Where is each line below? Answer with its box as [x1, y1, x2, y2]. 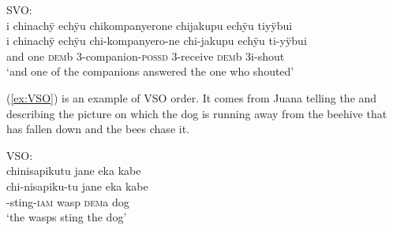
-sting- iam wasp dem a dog [6, 193, 129, 210]
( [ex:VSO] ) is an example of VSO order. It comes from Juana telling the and [6, 89, 377, 106]
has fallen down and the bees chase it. [6, 121, 189, 137]
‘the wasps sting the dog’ [6, 209, 127, 225]
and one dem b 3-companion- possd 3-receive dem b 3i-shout [6, 47, 285, 64]
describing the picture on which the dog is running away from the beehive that [6, 105, 387, 121]
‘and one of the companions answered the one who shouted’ [6, 63, 294, 80]
